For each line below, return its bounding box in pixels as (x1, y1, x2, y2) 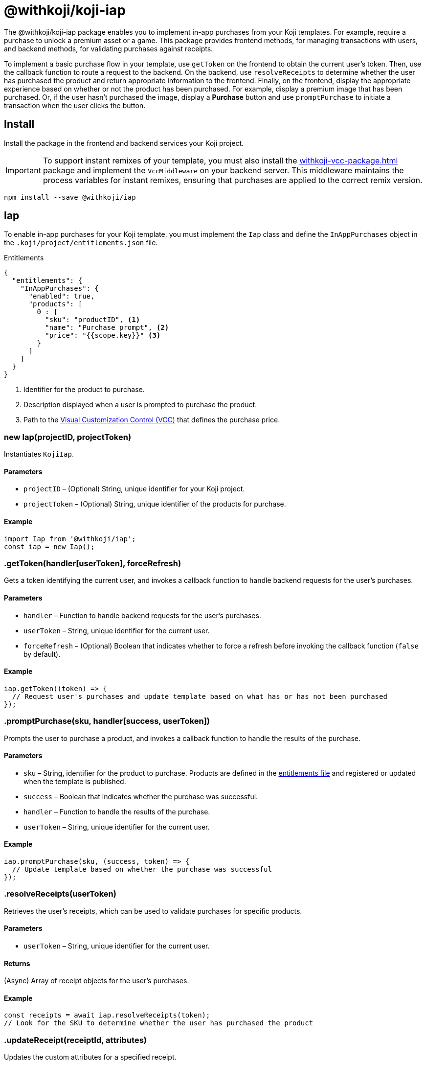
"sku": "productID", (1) (45, 316, 140, 324)
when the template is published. (23, 777, 126, 786)
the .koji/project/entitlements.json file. (4, 238, 158, 247)
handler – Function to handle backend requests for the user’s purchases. (23, 611, 261, 620)
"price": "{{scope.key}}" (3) (45, 331, 161, 340)
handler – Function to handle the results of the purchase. (23, 807, 210, 816)
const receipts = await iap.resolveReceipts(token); (4, 1011, 210, 1019)
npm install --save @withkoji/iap (4, 193, 136, 201)
